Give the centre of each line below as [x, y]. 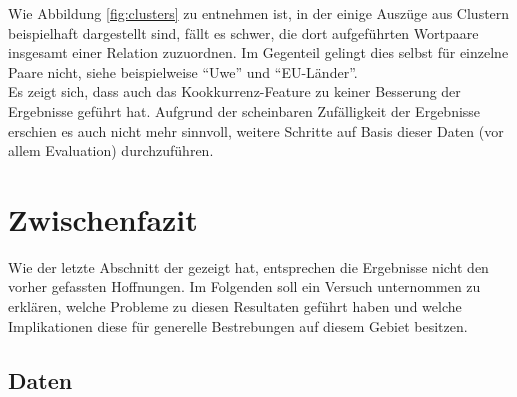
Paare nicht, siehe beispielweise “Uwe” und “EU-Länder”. [183, 71]
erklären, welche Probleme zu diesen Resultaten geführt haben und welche [235, 306]
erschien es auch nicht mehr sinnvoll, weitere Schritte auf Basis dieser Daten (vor [256, 130]
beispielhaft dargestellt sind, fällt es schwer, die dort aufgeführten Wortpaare [243, 32]
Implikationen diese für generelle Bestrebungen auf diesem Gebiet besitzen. [238, 325]
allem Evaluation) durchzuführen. [111, 150]
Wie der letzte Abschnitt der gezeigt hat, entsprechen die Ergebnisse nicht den [248, 266]
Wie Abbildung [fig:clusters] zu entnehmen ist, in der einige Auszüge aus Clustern [259, 13]
